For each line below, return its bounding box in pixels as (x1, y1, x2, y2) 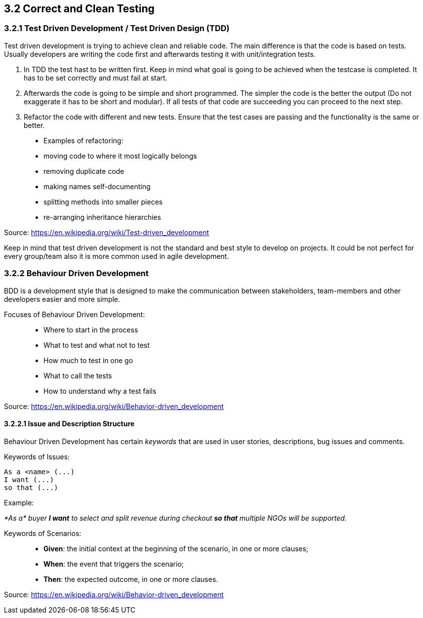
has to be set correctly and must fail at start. (24, 73, 167, 82)
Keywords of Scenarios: (4, 529, 81, 537)
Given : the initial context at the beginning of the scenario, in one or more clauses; (43, 544, 308, 553)
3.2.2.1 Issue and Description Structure (4, 419, 135, 428)
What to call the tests (43, 371, 112, 380)
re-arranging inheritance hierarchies (43, 212, 161, 221)
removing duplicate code (43, 166, 124, 175)
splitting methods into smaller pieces (43, 197, 163, 206)
